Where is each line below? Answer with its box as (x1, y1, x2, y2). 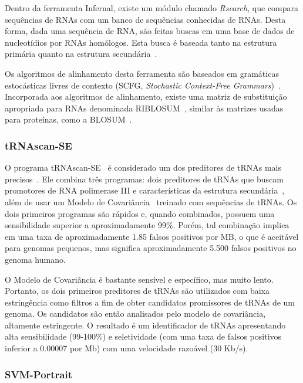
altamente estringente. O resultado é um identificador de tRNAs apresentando (5, 318, 286, 331)
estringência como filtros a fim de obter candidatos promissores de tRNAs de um (5, 296, 295, 308)
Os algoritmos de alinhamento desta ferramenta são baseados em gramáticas (5, 67, 279, 79)
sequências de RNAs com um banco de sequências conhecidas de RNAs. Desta (5, 13, 286, 25)
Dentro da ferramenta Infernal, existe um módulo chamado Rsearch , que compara (5, 2, 298, 13)
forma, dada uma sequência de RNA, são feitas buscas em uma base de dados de (5, 25, 295, 37)
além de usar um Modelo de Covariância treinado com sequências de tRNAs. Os (5, 195, 297, 208)
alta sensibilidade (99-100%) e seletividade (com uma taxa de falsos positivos (5, 330, 282, 343)
